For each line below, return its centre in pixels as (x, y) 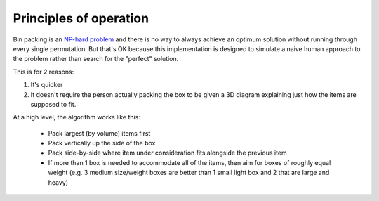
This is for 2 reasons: (44, 72)
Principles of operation (81, 18)
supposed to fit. (53, 104)
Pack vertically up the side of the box (102, 143)
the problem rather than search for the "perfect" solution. (96, 59)
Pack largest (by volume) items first (99, 133)
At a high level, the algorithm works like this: (77, 117)
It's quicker (47, 85)
